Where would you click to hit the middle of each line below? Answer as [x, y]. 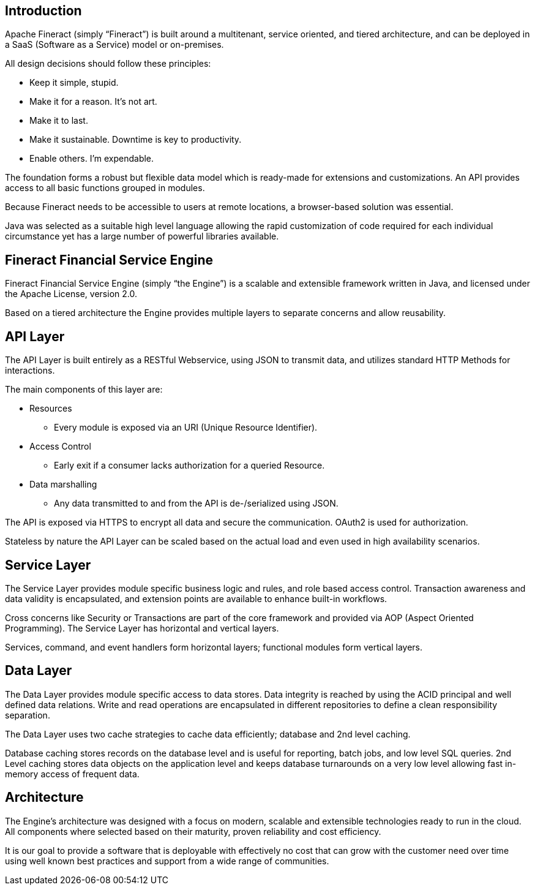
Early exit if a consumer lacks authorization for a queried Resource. [189, 466]
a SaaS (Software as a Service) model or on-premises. [114, 45]
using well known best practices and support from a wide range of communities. [167, 861]
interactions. [30, 371]
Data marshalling [63, 485]
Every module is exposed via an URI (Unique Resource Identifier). [186, 428]
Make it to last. [59, 121]
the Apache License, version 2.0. [71, 294]
